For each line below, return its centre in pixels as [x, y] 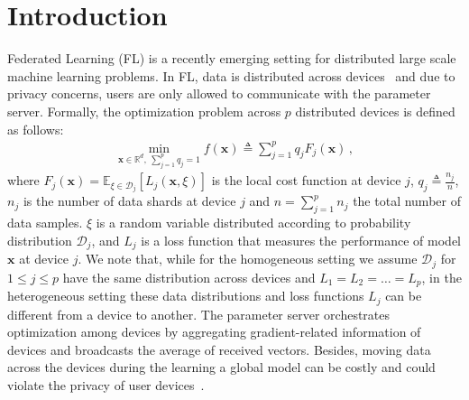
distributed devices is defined [375, 111]
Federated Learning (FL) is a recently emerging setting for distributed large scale [232, 58]
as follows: [36, 129]
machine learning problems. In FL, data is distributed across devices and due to [231, 75]
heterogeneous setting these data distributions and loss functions [186, 296]
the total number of [407, 201]
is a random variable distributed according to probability [253, 223]
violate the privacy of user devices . [106, 385]
